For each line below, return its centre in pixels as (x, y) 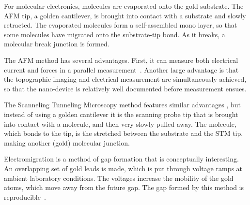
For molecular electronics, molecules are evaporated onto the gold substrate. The (124, 6)
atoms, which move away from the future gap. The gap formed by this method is (124, 187)
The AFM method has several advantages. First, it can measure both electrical (121, 60)
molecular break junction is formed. (57, 44)
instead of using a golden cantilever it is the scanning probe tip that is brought (121, 114)
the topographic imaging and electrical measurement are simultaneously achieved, (125, 79)
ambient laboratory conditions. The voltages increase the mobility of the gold (119, 178)
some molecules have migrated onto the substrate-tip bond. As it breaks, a (115, 34)
